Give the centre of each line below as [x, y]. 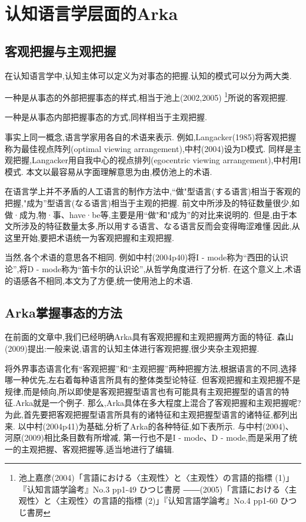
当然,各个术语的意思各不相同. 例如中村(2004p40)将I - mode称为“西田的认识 [147, 257]
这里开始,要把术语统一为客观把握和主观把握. [89, 237]
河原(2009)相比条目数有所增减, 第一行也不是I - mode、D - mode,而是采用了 [147, 437]
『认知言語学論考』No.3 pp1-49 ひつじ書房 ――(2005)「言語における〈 [154, 489]
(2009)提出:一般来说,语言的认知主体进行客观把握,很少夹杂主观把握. [132, 348]
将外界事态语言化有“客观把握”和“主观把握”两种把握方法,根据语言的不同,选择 [151, 368]
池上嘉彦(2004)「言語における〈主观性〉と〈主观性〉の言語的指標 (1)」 [156, 478]
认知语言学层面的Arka [92, 13]
